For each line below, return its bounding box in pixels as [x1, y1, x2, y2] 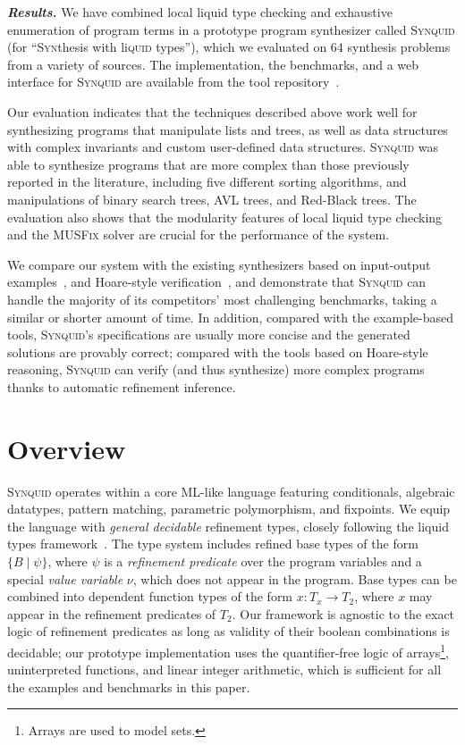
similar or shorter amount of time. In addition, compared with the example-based [7, 307, 453, 326]
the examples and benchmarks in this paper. [7, 677, 250, 696]
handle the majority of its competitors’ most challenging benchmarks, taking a [7, 289, 437, 308]
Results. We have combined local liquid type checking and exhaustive [7, 3, 393, 21]
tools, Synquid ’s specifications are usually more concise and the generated [7, 325, 410, 344]
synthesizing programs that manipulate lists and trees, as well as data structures [7, 120, 448, 138]
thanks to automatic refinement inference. [7, 377, 236, 396]
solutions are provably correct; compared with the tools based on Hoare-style [7, 342, 428, 361]
